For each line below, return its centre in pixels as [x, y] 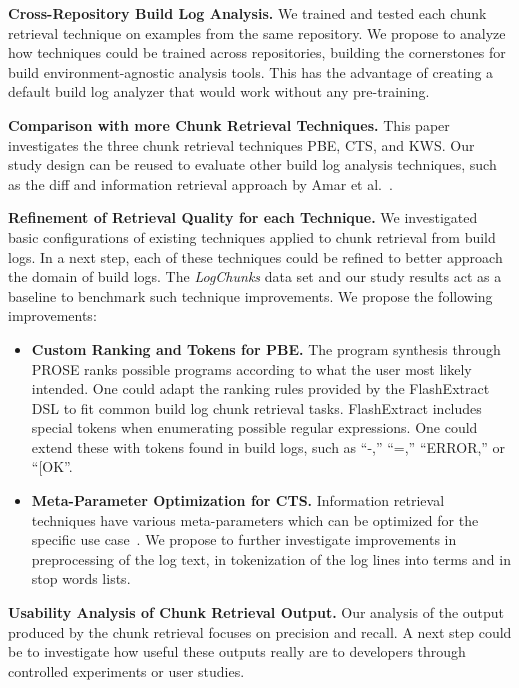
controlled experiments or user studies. [126, 670]
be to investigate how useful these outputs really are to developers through [237, 651]
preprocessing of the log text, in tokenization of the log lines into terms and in [271, 558]
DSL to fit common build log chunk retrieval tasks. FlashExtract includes [256, 407]
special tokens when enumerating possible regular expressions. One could [254, 427]
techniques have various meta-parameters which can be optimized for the [255, 519]
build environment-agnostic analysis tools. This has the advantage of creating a [251, 71]
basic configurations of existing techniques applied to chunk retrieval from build [252, 236]
